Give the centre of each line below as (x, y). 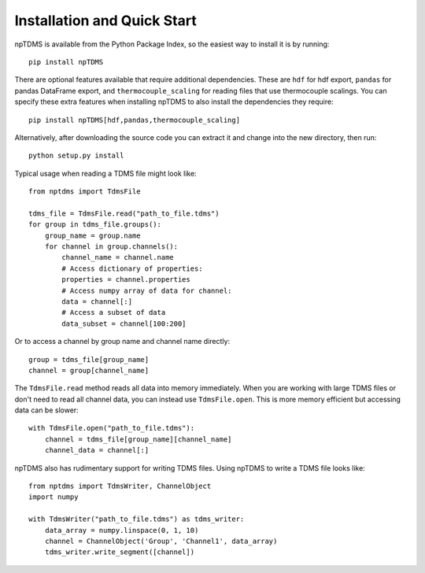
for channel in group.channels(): (111, 247)
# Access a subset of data (114, 312)
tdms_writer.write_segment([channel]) (120, 552)
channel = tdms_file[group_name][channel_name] (138, 439)
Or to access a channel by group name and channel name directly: (122, 342)
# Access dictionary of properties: (133, 268)
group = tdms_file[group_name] (89, 359)
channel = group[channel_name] (89, 370)
